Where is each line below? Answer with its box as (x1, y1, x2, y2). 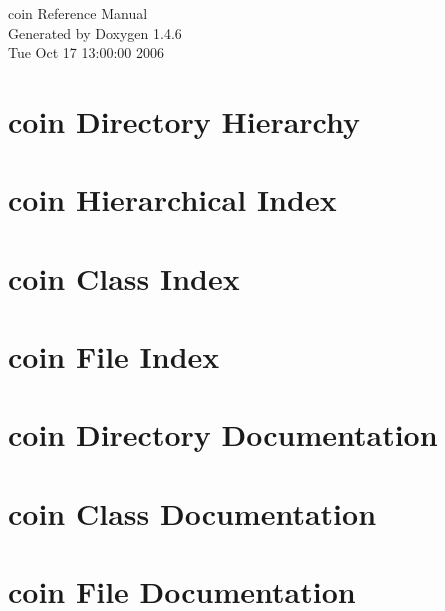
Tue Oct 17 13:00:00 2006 (8, 42, 164, 63)
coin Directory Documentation (8, 414, 438, 455)
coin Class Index (8, 257, 240, 298)
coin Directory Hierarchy (8, 100, 361, 141)
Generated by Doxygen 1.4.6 (8, 22, 182, 43)
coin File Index (8, 336, 220, 377)
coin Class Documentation (8, 492, 377, 533)
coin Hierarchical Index (8, 179, 337, 220)
